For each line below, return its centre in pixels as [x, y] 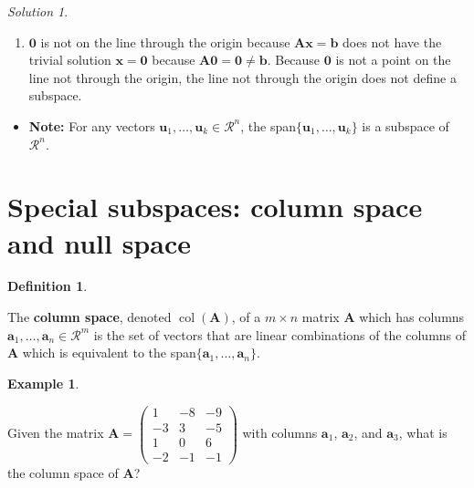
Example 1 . [43, 383]
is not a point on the [393, 60]
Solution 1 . [38, 11]
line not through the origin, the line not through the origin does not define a [242, 77]
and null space [99, 242]
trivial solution [70, 60]
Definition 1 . [47, 286]
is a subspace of [406, 125]
